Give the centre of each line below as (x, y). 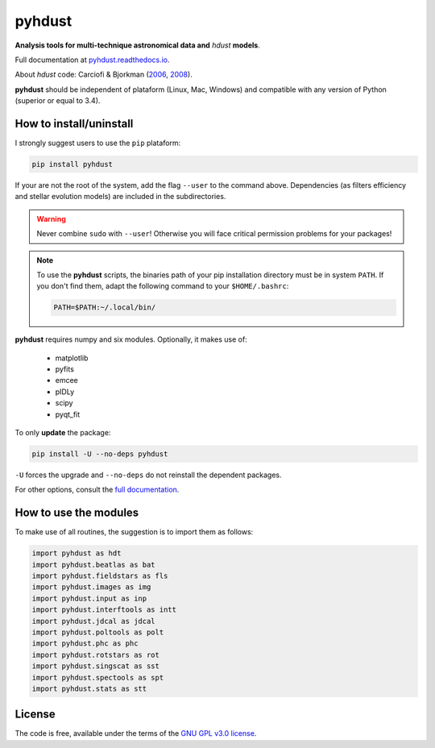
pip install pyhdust (72, 164)
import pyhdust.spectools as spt (98, 677)
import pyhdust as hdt (77, 553)
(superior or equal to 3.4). (58, 101)
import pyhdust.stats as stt (89, 688)
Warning (51, 218)
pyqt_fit (68, 414)
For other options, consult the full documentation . (97, 490)
